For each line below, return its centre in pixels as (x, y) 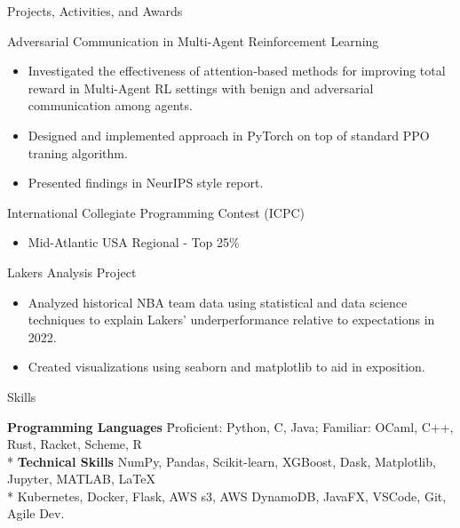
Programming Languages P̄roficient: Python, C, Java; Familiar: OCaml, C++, (230, 426)
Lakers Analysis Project (72, 272)
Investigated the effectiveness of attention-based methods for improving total (237, 71)
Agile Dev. (36, 513)
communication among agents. (110, 105)
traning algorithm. (78, 152)
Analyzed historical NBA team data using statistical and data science (218, 302)
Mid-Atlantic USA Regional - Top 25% (134, 242)
